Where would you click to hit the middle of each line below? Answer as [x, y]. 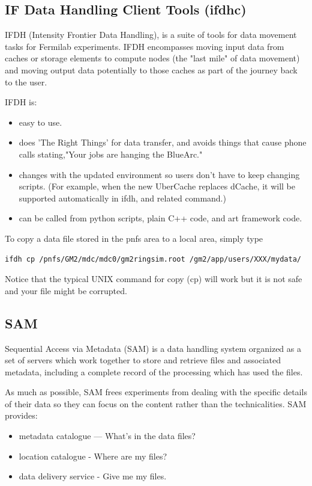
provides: [21, 415]
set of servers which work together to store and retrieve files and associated [143, 360]
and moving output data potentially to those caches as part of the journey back [151, 69]
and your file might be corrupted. [66, 290]
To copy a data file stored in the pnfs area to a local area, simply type [134, 238]
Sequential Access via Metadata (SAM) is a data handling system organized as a [153, 348]
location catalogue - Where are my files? [93, 456]
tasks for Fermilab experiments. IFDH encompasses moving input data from [145, 46]
